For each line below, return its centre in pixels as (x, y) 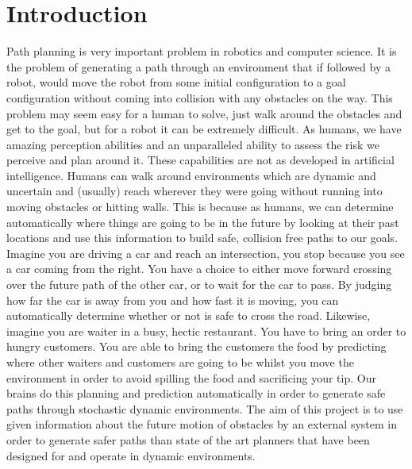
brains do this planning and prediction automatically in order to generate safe (196, 393)
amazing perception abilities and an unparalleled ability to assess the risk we (193, 144)
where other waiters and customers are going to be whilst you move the (180, 362)
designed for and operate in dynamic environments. (131, 455)
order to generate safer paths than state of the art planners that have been (188, 439)
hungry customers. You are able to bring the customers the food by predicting (196, 346)
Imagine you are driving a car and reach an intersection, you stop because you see (206, 253)
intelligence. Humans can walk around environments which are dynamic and (191, 175)
